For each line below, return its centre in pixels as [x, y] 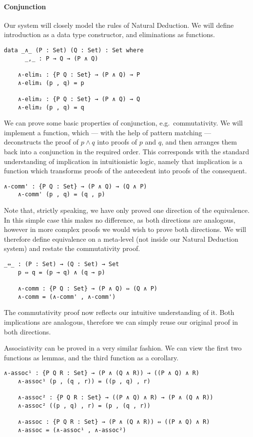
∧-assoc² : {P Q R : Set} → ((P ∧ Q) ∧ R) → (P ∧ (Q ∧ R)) [116, 398]
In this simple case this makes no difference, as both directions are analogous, [120, 219]
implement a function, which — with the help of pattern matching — [108, 132]
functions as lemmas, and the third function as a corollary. [91, 357]
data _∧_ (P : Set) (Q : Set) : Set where [74, 50]
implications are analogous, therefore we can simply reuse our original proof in [121, 322]
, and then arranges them [199, 142]
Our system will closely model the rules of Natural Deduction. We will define [119, 25]
